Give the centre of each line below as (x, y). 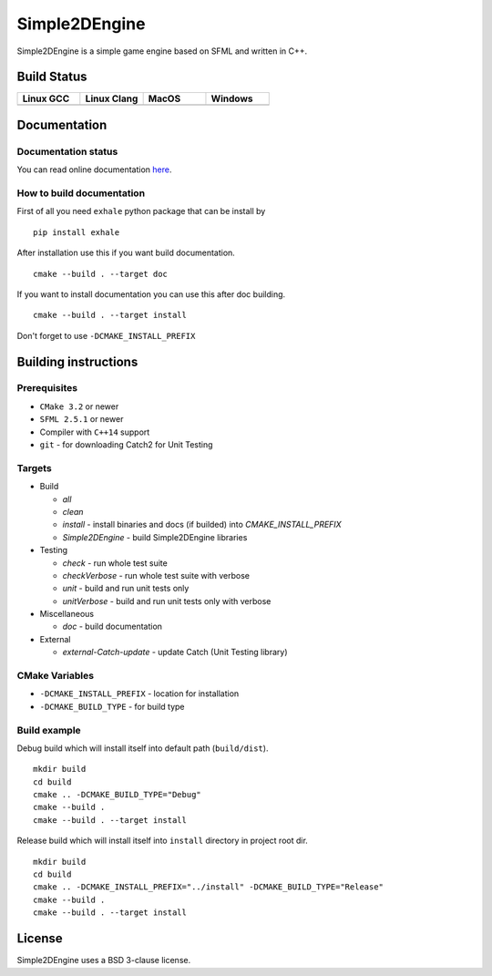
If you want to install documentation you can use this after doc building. (151, 294)
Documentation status (67, 151)
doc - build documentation (113, 627)
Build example (49, 730)
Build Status (52, 77)
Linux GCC (46, 98)
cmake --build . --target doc (101, 274)
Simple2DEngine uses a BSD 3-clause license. (104, 961)
